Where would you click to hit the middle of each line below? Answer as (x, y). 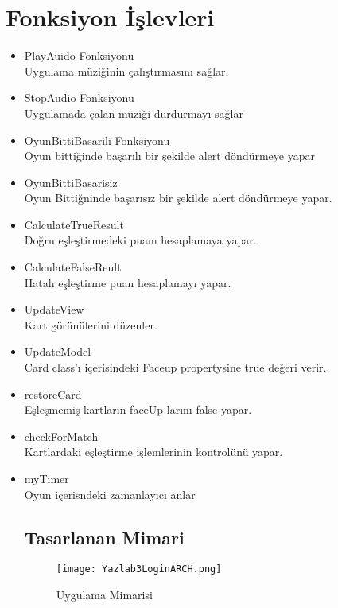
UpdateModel (58, 351)
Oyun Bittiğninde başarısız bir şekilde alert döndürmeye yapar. (178, 198)
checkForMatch (61, 436)
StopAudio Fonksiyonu (79, 97)
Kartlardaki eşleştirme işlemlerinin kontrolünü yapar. (153, 452)
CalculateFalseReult (73, 267)
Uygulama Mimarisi (104, 595)
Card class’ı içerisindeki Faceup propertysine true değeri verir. (175, 367)
